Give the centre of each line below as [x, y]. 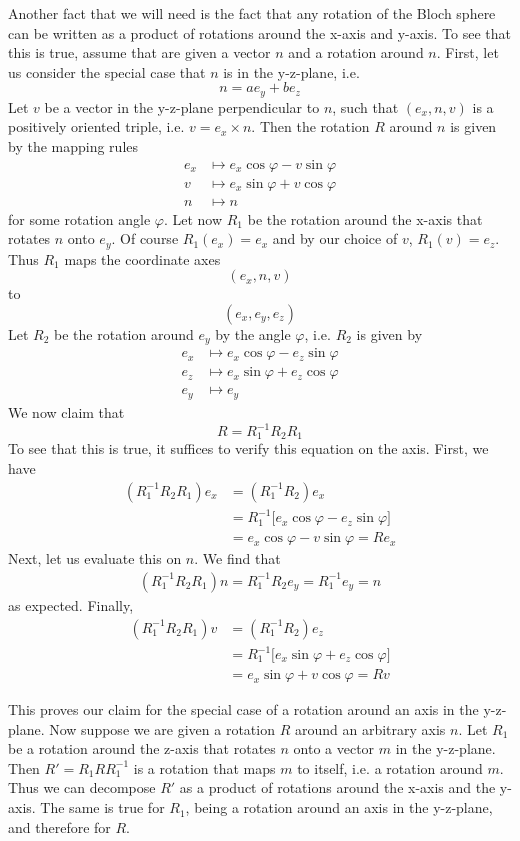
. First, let [467, 52]
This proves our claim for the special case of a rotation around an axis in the [243, 709]
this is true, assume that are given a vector [139, 52]
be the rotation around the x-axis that [365, 218]
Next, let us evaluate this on [95, 558]
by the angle [253, 333]
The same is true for [102, 807]
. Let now [193, 218]
